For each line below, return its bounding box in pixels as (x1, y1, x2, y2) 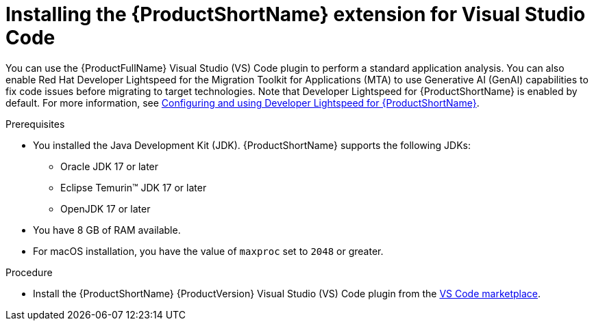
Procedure (5, 266, 53, 278)
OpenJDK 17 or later (60, 202, 151, 215)
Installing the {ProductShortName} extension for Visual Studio (5, 3, 586, 26)
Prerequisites (5, 118, 65, 130)
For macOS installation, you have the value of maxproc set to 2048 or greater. (33, 245, 384, 257)
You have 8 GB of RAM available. (33, 223, 181, 236)
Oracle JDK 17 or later (60, 160, 159, 172)
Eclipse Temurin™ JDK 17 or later (60, 181, 207, 193)
